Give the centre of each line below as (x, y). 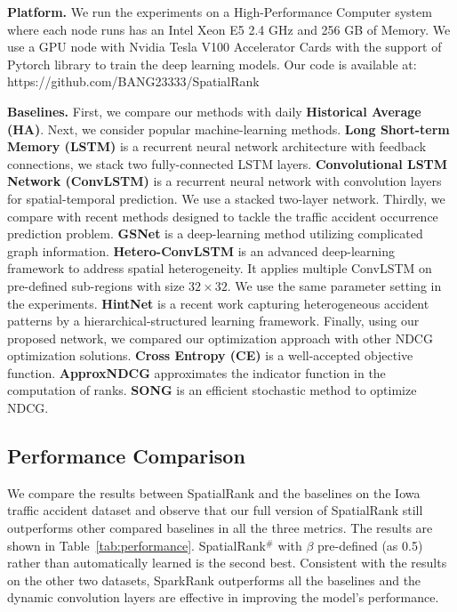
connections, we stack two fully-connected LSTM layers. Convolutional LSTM (228, 163)
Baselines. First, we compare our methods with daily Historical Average (214, 111)
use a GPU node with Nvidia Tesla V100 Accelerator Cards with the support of (224, 47)
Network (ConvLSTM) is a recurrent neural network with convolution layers (224, 181)
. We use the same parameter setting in (334, 285)
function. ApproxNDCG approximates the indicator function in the (196, 372)
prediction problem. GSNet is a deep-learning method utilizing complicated (215, 234)
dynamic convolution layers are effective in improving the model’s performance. (223, 597)
